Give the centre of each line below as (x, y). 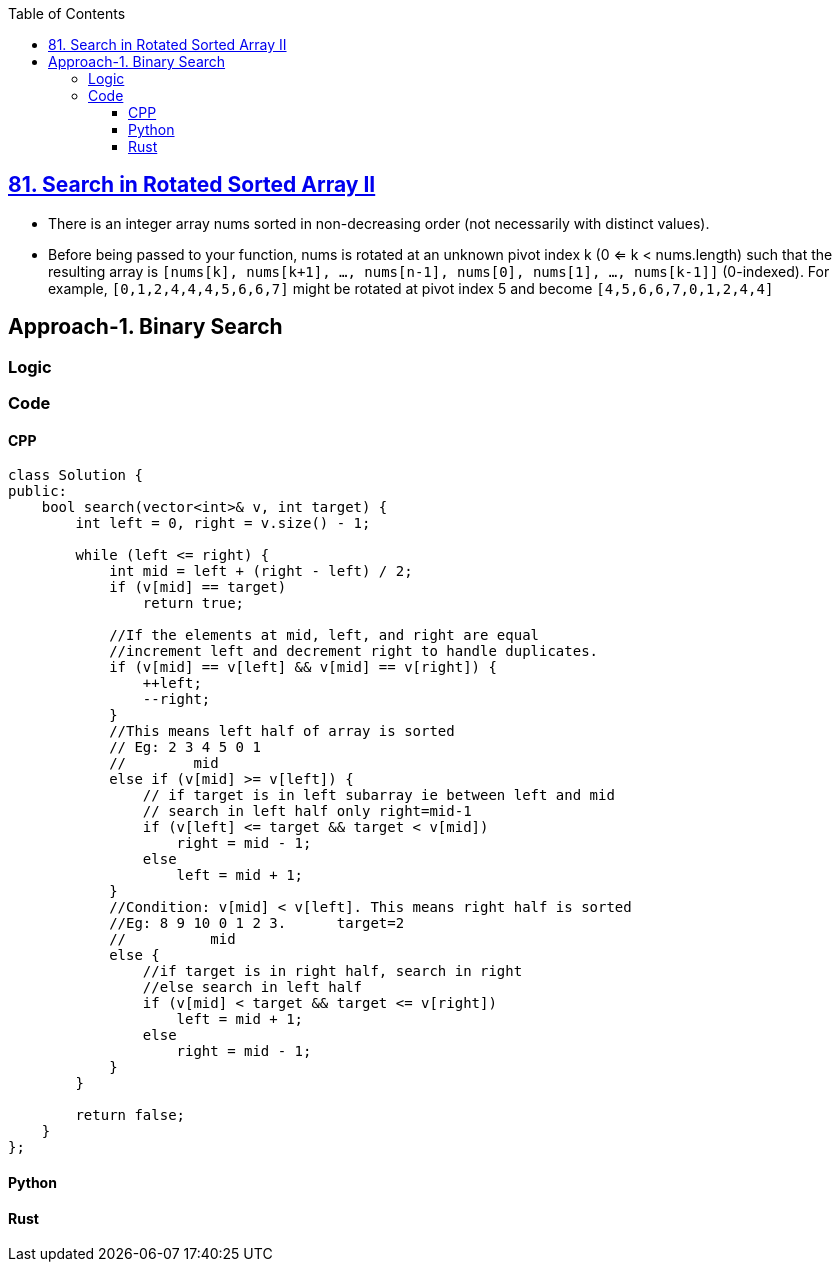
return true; (193, 603)
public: (38, 491)
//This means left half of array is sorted (282, 731)
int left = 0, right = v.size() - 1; (223, 523)
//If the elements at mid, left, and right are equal (324, 635)
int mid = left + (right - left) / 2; (261, 571)
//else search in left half (252, 987)
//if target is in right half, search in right (332, 971)
